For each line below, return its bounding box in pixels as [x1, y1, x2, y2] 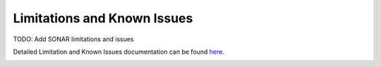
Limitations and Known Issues [13, 10, 193, 26]
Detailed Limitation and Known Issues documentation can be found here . [13, 47, 225, 56]
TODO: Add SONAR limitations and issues [13, 35, 134, 43]
